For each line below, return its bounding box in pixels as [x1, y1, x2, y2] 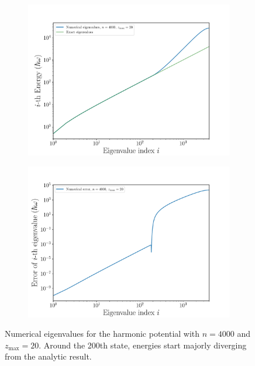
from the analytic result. [5, 350, 92, 362]
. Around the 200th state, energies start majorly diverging [39, 339, 247, 351]
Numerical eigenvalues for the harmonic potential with [5, 327, 200, 340]
